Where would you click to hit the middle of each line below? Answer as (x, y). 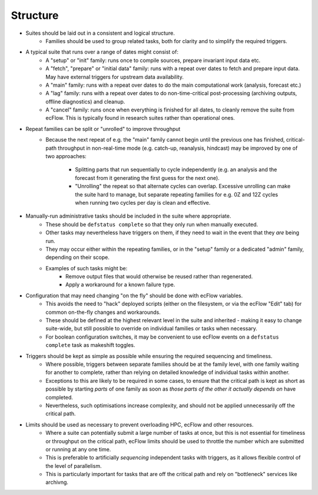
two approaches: (66, 156)
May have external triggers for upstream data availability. (115, 77)
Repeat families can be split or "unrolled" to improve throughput (103, 129)
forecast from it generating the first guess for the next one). (148, 178)
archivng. (57, 482)
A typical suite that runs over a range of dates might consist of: (102, 52)
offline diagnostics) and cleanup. (85, 101)
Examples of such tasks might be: (87, 268)
